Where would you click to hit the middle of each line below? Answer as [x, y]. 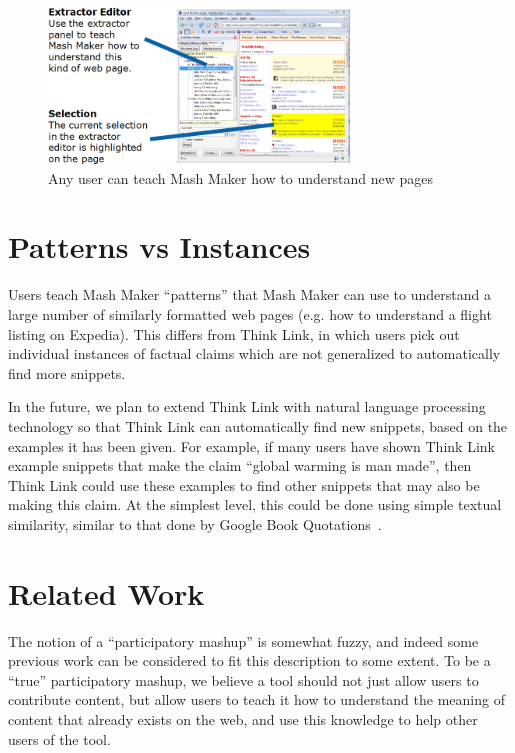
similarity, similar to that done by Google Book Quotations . [195, 523]
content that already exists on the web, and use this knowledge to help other [243, 718]
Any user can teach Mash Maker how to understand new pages [241, 177]
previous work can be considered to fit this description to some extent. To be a [249, 660]
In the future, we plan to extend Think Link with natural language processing [247, 406]
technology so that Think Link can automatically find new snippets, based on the [258, 425]
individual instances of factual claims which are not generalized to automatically [254, 353]
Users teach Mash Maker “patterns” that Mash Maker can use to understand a [249, 294]
